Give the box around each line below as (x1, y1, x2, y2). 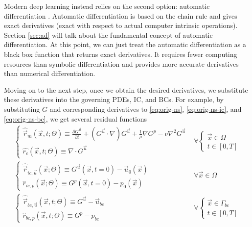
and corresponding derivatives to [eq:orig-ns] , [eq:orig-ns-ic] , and (49, 103, 242, 114)
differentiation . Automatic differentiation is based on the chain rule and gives (4, 10, 237, 21)
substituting (4, 103, 40, 114)
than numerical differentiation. (4, 68, 95, 78)
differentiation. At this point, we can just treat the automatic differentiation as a (4, 39, 247, 50)
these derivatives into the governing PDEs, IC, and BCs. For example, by (4, 94, 224, 104)
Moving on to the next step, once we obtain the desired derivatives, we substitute (4, 84, 248, 95)
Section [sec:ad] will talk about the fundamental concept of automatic (4, 29, 213, 40)
